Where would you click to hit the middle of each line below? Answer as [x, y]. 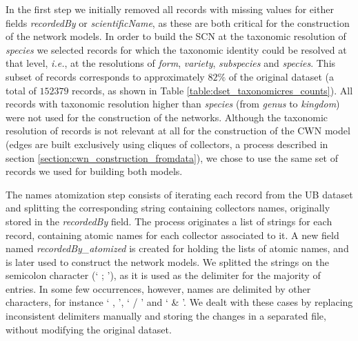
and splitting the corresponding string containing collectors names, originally [168, 208]
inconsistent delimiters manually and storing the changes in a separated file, [166, 316]
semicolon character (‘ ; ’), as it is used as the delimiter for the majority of [163, 275]
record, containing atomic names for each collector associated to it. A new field [172, 235]
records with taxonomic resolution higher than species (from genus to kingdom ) [173, 104]
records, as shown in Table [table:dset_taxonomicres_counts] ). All [212, 90]
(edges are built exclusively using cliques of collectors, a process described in [167, 144]
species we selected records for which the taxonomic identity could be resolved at [176, 49]
